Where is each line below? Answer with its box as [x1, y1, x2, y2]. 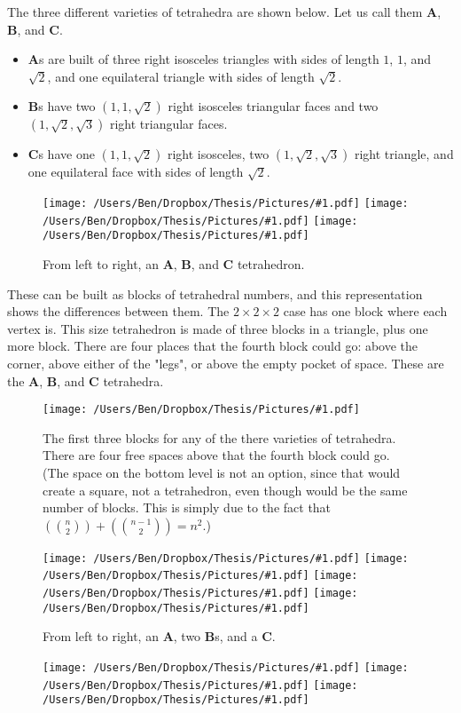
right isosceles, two [167, 145, 270, 163]
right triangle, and [354, 145, 454, 163]
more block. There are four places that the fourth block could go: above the [7, 337, 418, 355]
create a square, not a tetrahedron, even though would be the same [43, 480, 408, 499]
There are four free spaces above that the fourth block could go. [43, 446, 390, 464]
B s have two [27, 97, 96, 115]
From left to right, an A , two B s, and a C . [43, 627, 276, 646]
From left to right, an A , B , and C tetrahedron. [43, 254, 305, 273]
